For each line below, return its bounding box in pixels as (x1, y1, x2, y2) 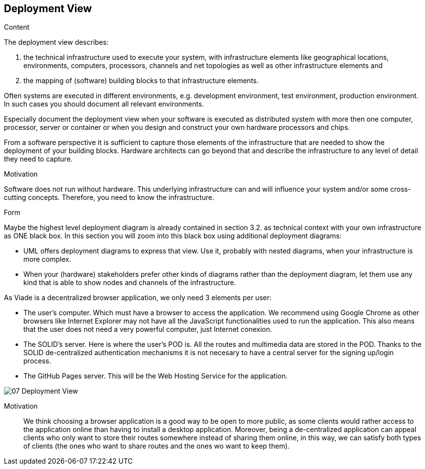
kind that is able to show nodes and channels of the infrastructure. (23, 278, 236, 287)
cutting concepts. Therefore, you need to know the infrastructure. (4, 193, 214, 202)
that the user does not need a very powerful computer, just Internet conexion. (23, 325, 272, 334)
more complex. (23, 255, 71, 264)
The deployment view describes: (4, 38, 109, 47)
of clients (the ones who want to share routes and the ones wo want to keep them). (23, 442, 290, 451)
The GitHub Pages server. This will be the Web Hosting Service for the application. (23, 372, 288, 380)
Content (4, 23, 30, 32)
